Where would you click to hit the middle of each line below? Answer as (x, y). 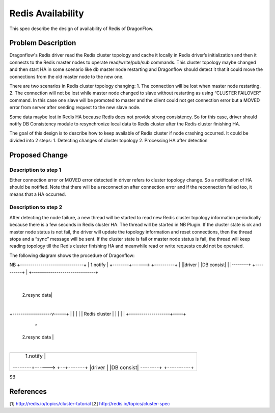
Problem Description (43, 43)
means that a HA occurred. (38, 194)
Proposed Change (39, 155)
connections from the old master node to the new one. (66, 76)
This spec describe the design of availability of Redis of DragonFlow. (81, 29)
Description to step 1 (35, 170)
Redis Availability (47, 13)
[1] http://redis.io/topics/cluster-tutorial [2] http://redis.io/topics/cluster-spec (90, 403)
